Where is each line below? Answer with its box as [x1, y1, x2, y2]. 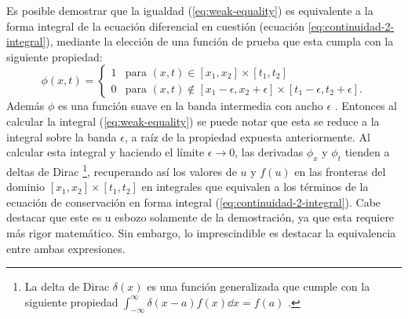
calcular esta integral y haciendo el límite [6, 144, 205, 160]
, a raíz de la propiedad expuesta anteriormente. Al [124, 128, 370, 145]
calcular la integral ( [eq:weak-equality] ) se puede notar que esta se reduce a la [6, 112, 380, 129]
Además [6, 97, 45, 114]
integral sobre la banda [6, 128, 117, 145]
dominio [6, 178, 46, 195]
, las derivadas [235, 144, 304, 160]
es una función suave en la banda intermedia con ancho [57, 97, 323, 114]
